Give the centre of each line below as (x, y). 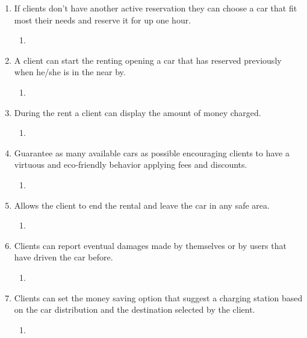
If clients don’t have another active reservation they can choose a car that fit (156, 8)
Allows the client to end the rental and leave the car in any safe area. (142, 205)
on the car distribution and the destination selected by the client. (135, 309)
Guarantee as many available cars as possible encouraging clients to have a (152, 152)
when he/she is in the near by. (70, 72)
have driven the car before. (64, 257)
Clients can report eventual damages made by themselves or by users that (150, 245)
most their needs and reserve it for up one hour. (103, 20)
